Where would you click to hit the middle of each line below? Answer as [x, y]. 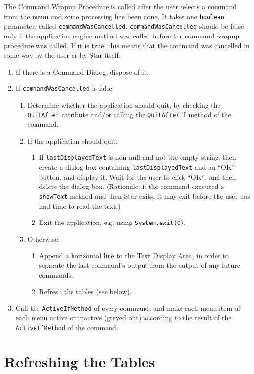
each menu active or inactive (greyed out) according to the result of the [124, 318]
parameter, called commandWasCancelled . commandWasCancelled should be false [124, 26]
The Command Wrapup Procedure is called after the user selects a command [120, 6]
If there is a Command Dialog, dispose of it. [82, 71]
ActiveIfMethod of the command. [67, 327]
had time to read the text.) [80, 206]
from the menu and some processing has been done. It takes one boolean [114, 16]
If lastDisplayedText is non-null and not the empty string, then [138, 157]
